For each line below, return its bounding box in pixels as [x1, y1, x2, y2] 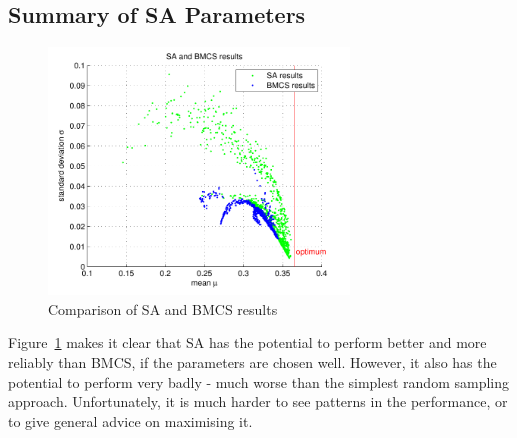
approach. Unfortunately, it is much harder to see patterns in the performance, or [8, 391, 508, 412]
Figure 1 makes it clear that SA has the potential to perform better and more [8, 332, 487, 353]
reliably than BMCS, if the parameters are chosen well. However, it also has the [8, 352, 497, 373]
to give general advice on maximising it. [8, 410, 253, 431]
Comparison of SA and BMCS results [48, 298, 278, 319]
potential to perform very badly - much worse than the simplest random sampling [8, 371, 510, 392]
